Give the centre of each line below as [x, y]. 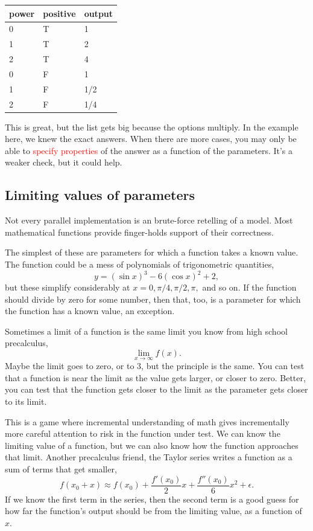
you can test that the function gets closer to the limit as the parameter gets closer [156, 389]
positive [59, 13]
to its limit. [26, 401]
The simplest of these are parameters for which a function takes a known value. [152, 252]
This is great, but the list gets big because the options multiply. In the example [152, 127]
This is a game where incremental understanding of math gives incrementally [147, 421]
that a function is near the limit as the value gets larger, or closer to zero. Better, [155, 377]
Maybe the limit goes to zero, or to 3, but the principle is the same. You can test [155, 366]
